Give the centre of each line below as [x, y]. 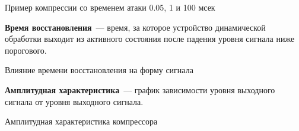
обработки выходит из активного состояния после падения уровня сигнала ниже [150, 39]
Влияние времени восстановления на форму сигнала [99, 70]
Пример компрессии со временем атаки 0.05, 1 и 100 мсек [110, 7]
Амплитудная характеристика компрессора [81, 121]
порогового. [26, 50]
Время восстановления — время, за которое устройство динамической [135, 27]
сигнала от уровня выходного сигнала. [74, 101]
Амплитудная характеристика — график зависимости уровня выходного [140, 89]
